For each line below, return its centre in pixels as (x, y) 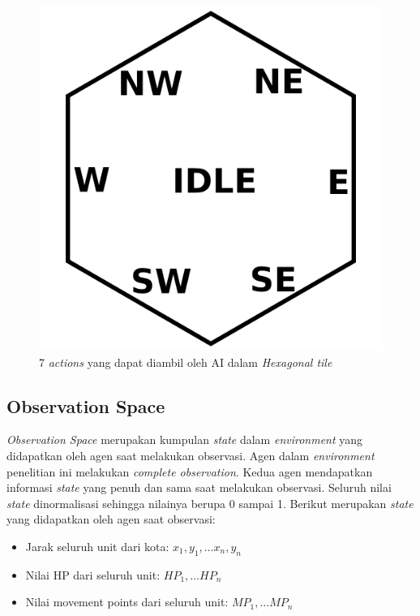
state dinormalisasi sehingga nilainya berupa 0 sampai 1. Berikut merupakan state (210, 503)
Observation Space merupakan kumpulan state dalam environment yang (185, 439)
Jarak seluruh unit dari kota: (97, 546)
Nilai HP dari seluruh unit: (93, 574)
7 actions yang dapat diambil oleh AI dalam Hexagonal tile (186, 362)
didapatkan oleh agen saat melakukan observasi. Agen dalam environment (191, 455)
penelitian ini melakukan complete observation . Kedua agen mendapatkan (190, 471)
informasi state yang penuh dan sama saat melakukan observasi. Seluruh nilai (199, 487)
